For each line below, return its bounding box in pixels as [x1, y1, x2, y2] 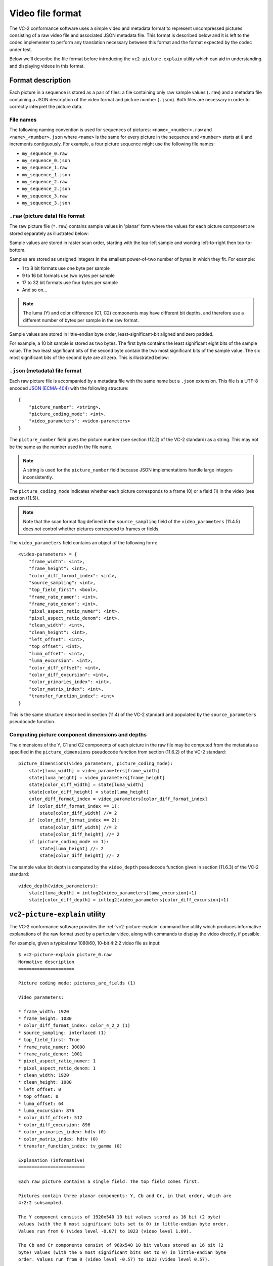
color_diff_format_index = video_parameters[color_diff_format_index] [28, 796, 208, 802]
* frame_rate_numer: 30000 [18, 1044, 85, 1050]
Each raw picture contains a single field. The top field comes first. [18, 1178, 200, 1184]
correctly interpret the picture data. [9, 104, 83, 110]
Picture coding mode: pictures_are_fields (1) [18, 980, 136, 986]
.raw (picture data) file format [9, 213, 85, 219]
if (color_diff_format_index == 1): [28, 803, 120, 809]
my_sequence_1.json [22, 172, 70, 177]
